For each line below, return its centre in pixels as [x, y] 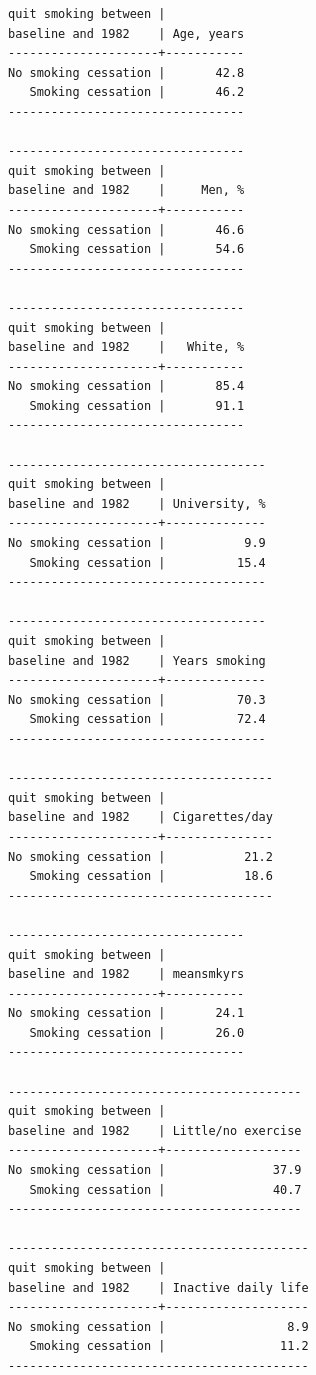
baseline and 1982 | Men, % [126, 190]
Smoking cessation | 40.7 [165, 1189]
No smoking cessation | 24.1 [126, 1013]
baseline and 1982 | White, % [126, 347]
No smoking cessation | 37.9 [155, 1170]
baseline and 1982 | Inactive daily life [158, 1287]
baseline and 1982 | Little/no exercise [155, 1130]
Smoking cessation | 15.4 [147, 562]
